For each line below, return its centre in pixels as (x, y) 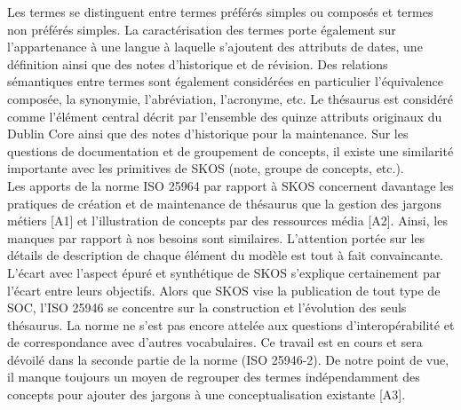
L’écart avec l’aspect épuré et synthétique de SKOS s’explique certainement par (224, 272)
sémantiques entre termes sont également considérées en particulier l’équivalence (225, 81)
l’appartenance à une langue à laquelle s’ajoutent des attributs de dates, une (215, 47)
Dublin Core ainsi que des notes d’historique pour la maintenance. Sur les (208, 134)
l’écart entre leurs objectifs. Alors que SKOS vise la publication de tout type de (224, 290)
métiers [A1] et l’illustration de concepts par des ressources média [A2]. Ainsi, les (227, 221)
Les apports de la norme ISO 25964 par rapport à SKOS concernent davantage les (230, 185)
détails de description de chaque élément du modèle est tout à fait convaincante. (226, 255)
